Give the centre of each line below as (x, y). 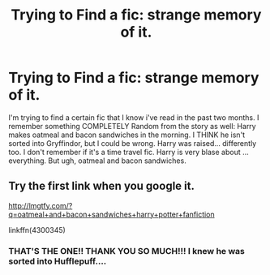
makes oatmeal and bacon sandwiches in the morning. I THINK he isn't (127, 135)
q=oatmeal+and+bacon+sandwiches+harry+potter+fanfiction (111, 214)
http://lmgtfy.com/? (41, 205)
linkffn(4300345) (37, 230)
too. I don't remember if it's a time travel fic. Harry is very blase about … (129, 152)
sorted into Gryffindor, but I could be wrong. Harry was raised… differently (133, 143)
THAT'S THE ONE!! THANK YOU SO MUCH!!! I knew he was (126, 251)
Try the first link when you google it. (101, 186)
